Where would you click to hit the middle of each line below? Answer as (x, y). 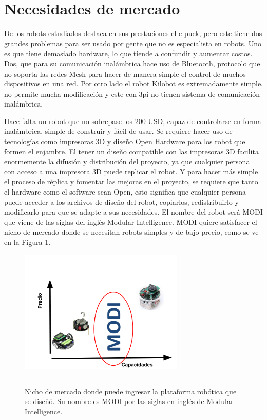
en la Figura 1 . (27, 242)
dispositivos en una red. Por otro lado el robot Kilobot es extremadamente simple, (133, 84)
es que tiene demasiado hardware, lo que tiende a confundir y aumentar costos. (128, 53)
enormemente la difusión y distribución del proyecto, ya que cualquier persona (127, 161)
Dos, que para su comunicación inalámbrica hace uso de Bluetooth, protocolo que (132, 63)
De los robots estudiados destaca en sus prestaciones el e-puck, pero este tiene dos (133, 33)
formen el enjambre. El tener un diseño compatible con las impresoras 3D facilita (131, 151)
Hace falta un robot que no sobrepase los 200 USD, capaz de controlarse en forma (133, 121)
